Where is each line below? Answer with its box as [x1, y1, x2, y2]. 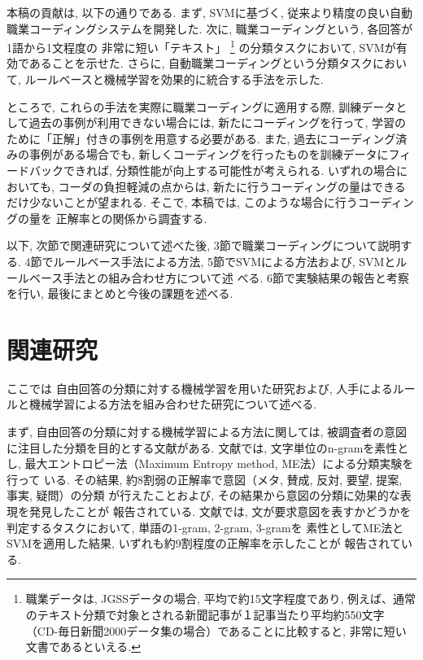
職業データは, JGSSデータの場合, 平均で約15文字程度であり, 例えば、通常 [25, 590, 416, 607]
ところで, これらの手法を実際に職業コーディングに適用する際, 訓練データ [7, 98, 396, 115]
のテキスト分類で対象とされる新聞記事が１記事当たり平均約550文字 [25, 606, 385, 623]
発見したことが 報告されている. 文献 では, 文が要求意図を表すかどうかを [28, 503, 412, 520]
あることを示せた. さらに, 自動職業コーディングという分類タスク [28, 55, 373, 72]
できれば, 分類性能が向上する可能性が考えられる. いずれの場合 [63, 162, 397, 178]
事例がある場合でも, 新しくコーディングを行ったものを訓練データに [28, 146, 389, 163]
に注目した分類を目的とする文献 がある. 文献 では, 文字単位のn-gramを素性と [7, 439, 409, 456]
